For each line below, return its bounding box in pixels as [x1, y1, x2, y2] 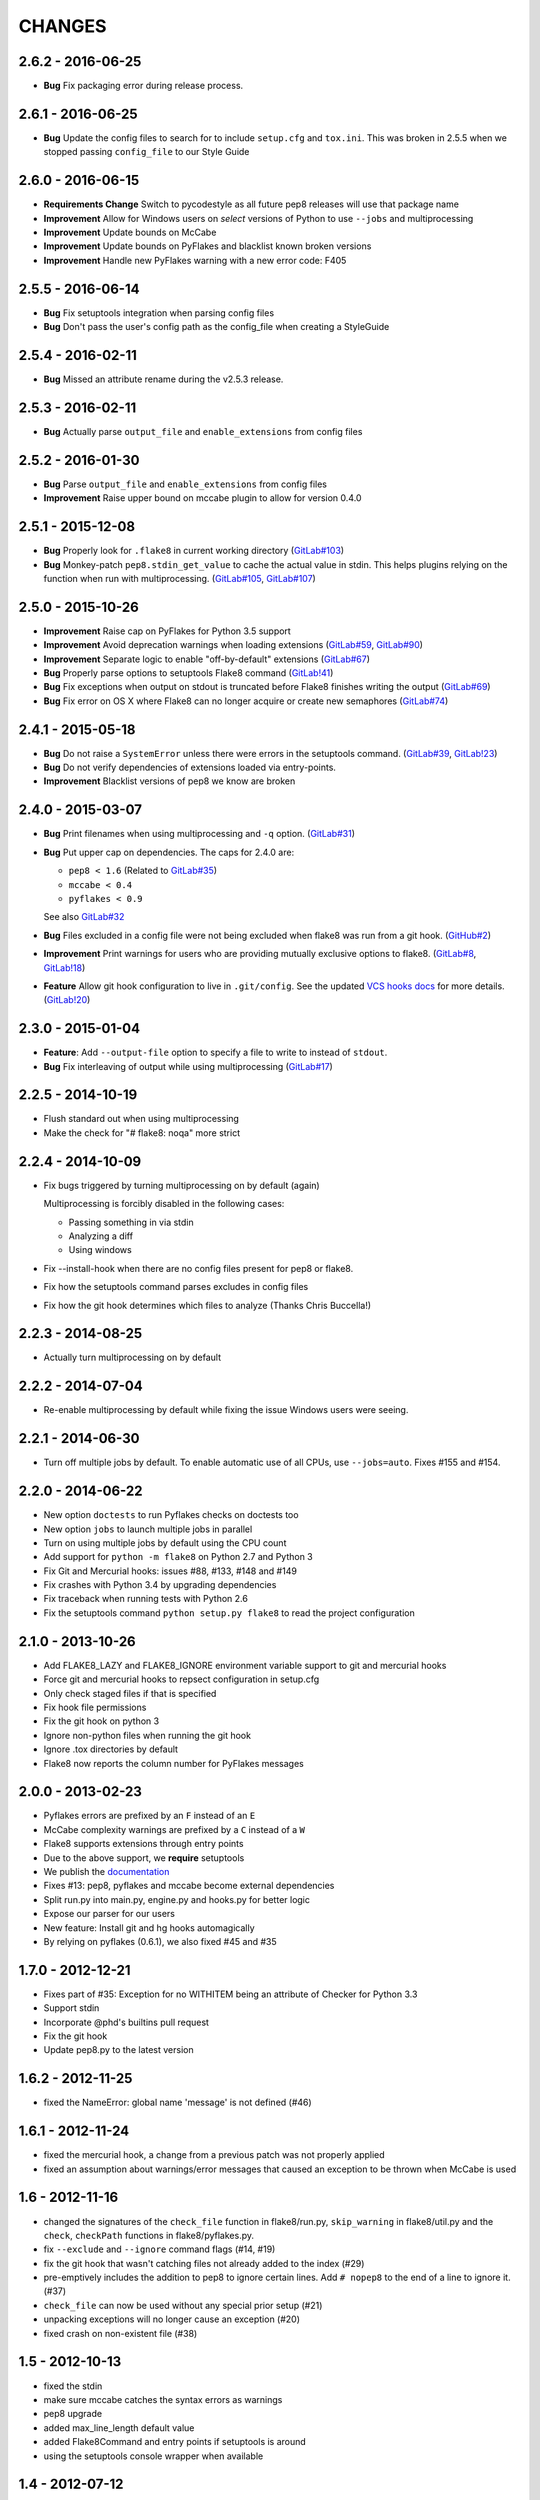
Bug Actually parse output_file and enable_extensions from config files [43, 425, 363, 437]
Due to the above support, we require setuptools [43, 1851, 245, 1864]
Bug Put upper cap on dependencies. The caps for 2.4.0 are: [43, 846, 295, 858]
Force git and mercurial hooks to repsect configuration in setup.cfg [43, 1673, 320, 1685]
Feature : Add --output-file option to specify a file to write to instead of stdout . [43, 1046, 388, 1059]
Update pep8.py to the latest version [43, 2044, 194, 2056]
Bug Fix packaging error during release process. [43, 80, 244, 92]
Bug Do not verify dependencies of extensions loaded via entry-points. [43, 761, 337, 774]
